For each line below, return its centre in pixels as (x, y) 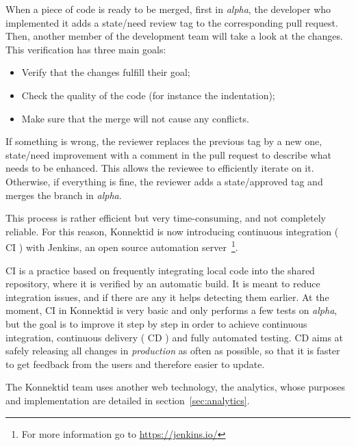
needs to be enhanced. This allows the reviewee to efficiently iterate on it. (160, 168)
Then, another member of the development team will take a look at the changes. (174, 36)
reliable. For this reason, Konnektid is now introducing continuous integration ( (172, 231)
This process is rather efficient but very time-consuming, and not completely (166, 218)
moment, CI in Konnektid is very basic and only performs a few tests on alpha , (171, 310)
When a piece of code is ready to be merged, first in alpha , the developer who (168, 9)
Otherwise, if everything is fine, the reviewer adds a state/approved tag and (164, 181)
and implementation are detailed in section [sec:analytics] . (128, 400)
